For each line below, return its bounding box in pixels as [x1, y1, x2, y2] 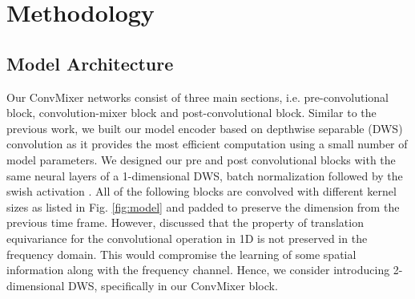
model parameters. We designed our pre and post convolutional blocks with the [6, 151, 396, 168]
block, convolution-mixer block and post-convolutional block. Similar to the [6, 104, 377, 121]
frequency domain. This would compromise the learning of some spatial [6, 245, 357, 262]
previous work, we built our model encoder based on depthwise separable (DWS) [6, 119, 403, 136]
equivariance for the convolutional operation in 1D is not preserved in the [6, 229, 368, 246]
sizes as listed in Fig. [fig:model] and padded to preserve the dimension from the [6, 198, 400, 215]
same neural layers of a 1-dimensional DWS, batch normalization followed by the [6, 167, 403, 184]
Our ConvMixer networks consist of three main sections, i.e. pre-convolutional [6, 88, 389, 105]
